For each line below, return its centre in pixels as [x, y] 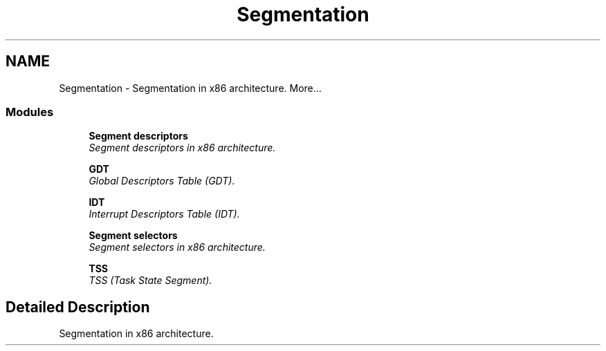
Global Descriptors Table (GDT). [162, 181]
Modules [30, 112]
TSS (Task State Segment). [150, 281]
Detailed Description [78, 307]
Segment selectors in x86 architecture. [177, 247]
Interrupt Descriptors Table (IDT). [164, 214]
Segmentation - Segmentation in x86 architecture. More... [190, 88]
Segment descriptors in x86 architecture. [182, 148]
